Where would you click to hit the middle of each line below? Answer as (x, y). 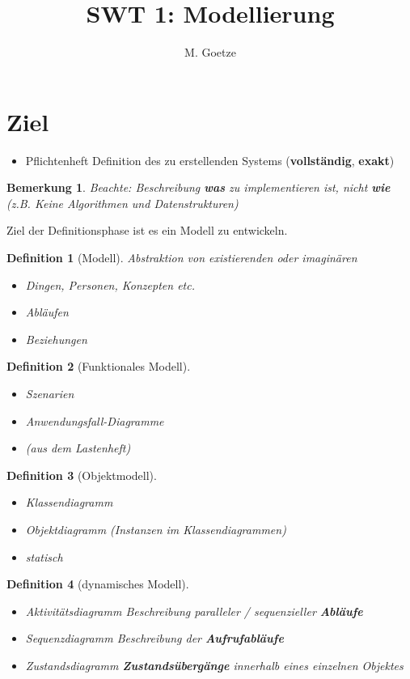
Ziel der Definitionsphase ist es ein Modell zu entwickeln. (147, 230)
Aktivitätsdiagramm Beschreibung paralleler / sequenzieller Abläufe (194, 611)
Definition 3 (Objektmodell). (82, 475)
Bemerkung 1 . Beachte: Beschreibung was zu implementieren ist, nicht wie (199, 187)
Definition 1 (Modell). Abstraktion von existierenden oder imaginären (182, 258)
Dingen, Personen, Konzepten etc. (110, 284)
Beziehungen (56, 339)
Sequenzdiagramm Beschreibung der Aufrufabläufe (154, 638)
